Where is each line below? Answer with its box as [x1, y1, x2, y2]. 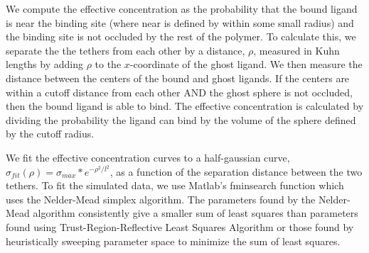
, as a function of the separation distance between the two [109, 164, 363, 179]
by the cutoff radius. [6, 126, 95, 141]
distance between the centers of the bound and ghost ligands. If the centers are [6, 70, 350, 85]
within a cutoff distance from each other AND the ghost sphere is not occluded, [6, 84, 353, 99]
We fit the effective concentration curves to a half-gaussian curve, [6, 150, 290, 164]
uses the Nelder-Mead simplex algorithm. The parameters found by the [6, 191, 316, 206]
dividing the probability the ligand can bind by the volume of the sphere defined [6, 112, 356, 127]
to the [95, 57, 122, 72]
